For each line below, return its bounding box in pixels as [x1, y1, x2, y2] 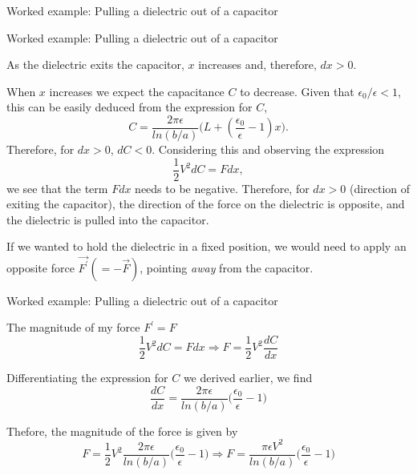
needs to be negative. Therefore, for [135, 179, 310, 196]
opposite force [6, 259, 75, 276]
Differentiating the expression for [6, 369, 168, 386]
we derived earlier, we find [183, 369, 313, 386]
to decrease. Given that [240, 83, 354, 99]
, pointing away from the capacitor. [140, 259, 314, 276]
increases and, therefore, [198, 56, 317, 73]
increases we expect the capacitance [49, 83, 225, 99]
